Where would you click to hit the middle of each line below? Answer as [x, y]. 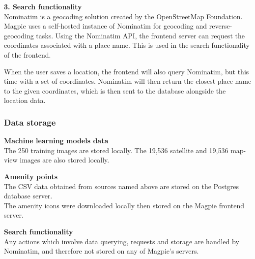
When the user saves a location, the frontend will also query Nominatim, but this [127, 71]
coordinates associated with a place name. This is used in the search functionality [127, 45]
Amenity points [31, 176]
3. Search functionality [43, 6]
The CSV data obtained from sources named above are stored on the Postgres [121, 186]
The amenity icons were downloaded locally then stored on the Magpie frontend [124, 205]
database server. [28, 196]
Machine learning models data [56, 141]
